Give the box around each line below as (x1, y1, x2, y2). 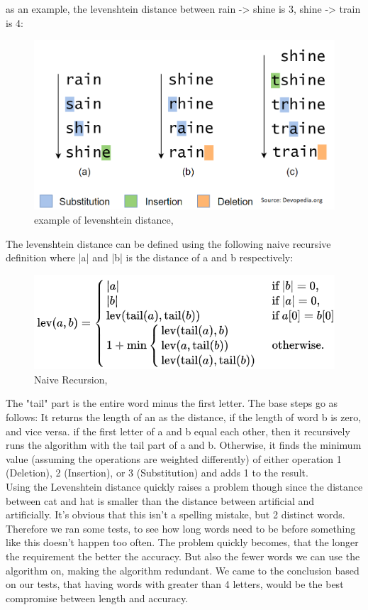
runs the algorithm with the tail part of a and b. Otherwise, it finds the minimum (6, 437, 362, 452)
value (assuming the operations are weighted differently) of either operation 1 (6, 451, 342, 466)
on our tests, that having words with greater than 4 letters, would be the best (6, 577, 344, 592)
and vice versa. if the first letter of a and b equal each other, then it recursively (6, 423, 350, 438)
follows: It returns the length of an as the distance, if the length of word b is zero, (6, 410, 362, 424)
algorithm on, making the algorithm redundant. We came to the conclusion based (6, 562, 359, 577)
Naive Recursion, (34, 371, 108, 386)
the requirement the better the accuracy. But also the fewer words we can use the (6, 548, 360, 563)
